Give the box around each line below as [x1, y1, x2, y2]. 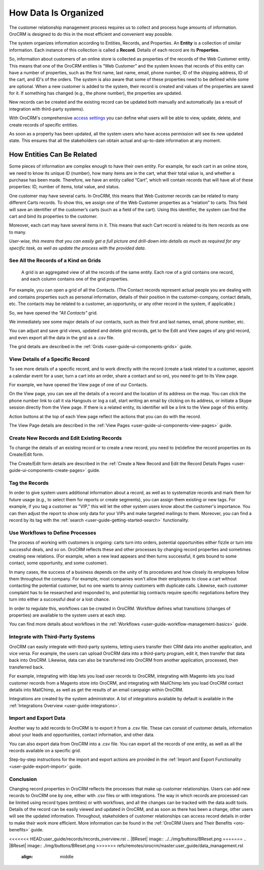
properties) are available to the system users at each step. [9, 612, 127, 618]
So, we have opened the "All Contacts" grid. [9, 310, 98, 315]
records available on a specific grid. [9, 747, 81, 753]
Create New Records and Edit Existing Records [9, 434, 122, 441]
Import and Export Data [9, 714, 66, 721]
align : [21, 854, 33, 860]
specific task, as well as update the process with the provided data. [9, 245, 146, 251]
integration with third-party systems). [9, 106, 85, 112]
